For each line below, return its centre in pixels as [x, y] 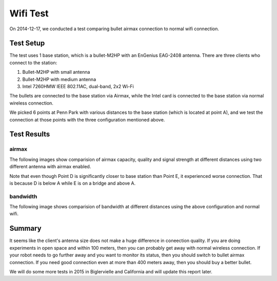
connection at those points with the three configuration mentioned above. [87, 119]
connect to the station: [33, 63]
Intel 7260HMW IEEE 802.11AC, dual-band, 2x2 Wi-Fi [78, 87]
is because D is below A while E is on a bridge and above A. [73, 183]
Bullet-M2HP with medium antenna [59, 79]
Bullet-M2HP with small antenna [56, 72]
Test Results [30, 134]
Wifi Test [29, 13]
